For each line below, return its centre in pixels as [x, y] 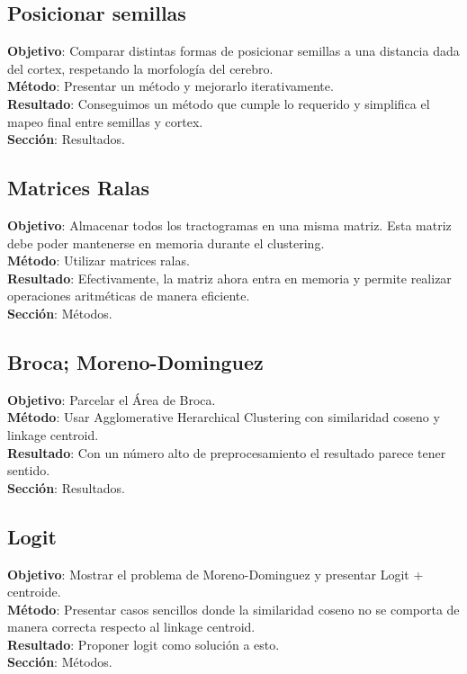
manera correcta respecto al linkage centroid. [131, 627]
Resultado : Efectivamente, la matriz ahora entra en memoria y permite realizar [229, 278]
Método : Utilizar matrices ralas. [99, 261]
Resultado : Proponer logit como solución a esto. [144, 644]
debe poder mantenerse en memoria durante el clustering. [166, 243]
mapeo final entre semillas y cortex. [105, 121]
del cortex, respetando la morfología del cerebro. [140, 68]
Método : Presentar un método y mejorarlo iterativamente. [171, 86]
